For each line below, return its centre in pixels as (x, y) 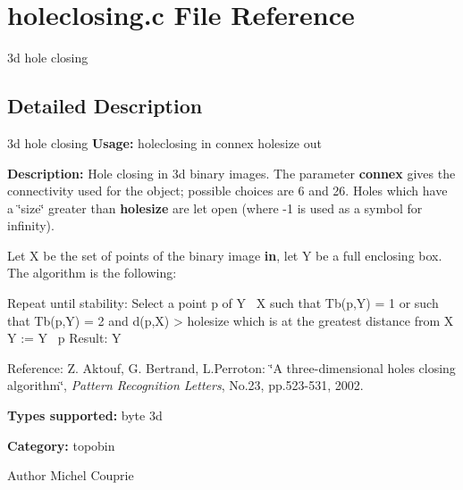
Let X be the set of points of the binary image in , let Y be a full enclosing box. (225, 255)
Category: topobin (61, 445)
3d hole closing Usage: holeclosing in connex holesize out (164, 142)
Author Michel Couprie (71, 475)
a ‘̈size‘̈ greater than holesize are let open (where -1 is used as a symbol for (215, 208)
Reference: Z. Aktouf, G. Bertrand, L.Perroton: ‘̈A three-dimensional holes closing (231, 367)
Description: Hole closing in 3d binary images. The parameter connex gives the (231, 173)
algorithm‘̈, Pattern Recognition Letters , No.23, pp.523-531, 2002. (185, 385)
